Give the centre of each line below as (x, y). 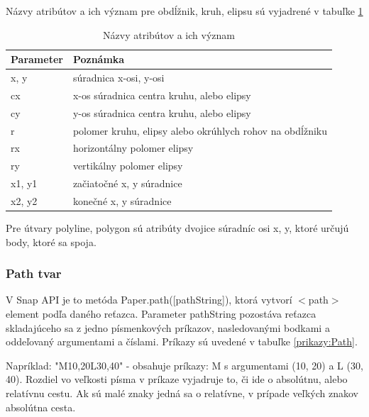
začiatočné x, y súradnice (127, 183)
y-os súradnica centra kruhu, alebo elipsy (162, 112)
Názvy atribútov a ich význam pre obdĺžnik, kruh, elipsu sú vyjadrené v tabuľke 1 (184, 11)
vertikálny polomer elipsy (128, 166)
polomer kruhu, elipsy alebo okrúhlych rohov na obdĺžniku (200, 130)
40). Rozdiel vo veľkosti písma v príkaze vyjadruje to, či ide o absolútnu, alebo (177, 379)
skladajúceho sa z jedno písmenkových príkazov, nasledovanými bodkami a (168, 327)
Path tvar (34, 273)
